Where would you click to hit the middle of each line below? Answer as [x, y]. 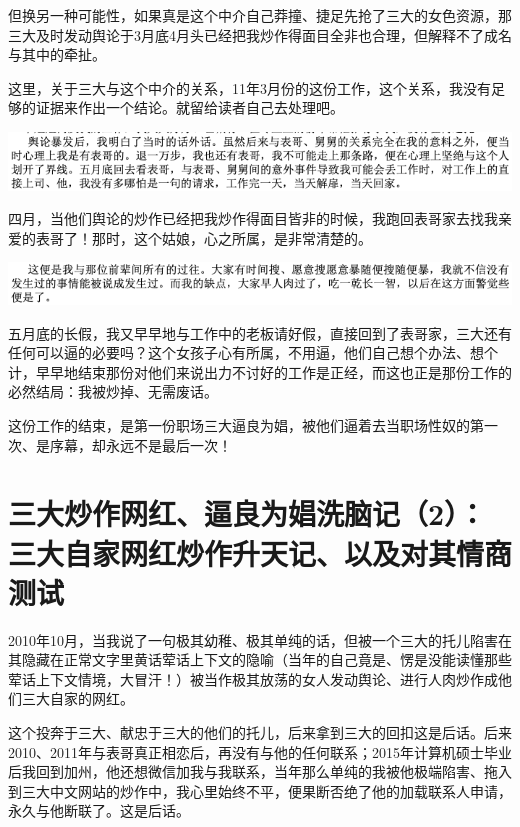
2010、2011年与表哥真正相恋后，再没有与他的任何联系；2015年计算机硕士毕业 [260, 751]
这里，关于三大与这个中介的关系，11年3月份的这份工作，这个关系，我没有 [249, 87]
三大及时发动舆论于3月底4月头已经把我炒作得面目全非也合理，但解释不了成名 [260, 34]
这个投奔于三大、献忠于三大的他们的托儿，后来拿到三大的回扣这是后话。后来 [260, 732]
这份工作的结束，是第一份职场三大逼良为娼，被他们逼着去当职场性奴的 [239, 424]
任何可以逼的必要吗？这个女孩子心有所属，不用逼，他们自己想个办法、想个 [253, 352]
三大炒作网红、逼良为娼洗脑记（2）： [247, 513]
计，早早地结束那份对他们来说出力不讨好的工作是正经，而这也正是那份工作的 [260, 371]
